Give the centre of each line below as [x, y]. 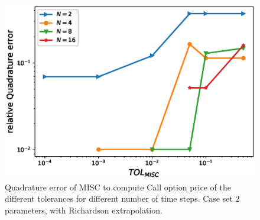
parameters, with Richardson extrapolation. [84, 210]
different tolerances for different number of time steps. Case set [119, 198]
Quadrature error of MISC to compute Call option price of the [118, 187]
